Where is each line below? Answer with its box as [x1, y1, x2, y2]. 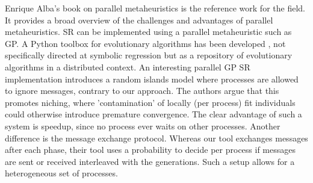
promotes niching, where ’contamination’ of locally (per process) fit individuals [5, 96, 296, 108]
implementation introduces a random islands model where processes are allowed [5, 72, 299, 85]
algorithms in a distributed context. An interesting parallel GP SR [5, 60, 250, 73]
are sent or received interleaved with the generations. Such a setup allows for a [5, 155, 295, 167]
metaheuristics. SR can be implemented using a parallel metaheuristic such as [5, 25, 292, 38]
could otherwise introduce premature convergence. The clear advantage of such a [5, 108, 302, 120]
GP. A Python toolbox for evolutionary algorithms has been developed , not [5, 37, 286, 49]
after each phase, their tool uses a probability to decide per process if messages [5, 143, 296, 156]
